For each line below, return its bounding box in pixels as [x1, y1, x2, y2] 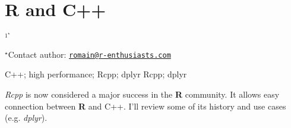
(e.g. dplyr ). [5, 111, 48, 124]
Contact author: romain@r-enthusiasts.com [8, 48, 171, 60]
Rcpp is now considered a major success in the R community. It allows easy [5, 88, 280, 101]
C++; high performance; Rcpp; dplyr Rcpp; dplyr [5, 68, 187, 80]
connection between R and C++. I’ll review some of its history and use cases [5, 99, 286, 112]
